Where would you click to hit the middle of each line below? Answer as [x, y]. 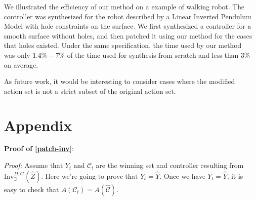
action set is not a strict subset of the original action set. [90, 91]
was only [17, 55]
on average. [21, 64]
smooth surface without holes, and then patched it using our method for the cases [128, 35]
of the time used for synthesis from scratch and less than [153, 55]
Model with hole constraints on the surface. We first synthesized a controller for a [128, 26]
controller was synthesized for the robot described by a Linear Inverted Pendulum [128, 16]
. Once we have [182, 176]
